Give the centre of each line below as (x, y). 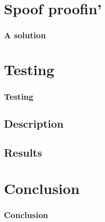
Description (34, 123)
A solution (25, 35)
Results (23, 152)
